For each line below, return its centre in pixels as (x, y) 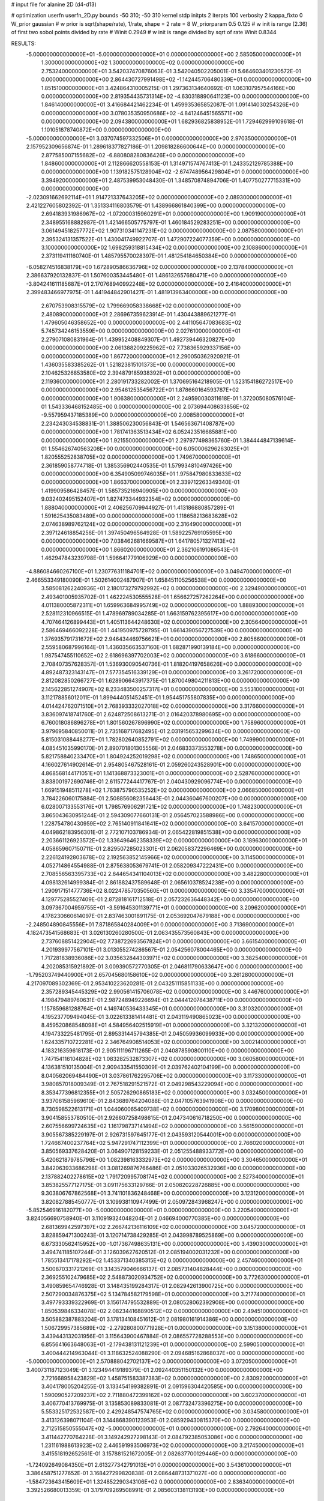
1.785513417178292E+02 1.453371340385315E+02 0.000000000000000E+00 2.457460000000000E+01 (172, 1260)
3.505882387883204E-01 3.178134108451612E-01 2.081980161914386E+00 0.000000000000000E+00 (169, 1319)
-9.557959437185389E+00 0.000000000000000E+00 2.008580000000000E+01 (143, 415)
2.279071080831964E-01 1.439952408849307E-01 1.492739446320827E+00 (138, 339)
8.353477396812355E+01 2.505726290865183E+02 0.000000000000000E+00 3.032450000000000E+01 (174, 1092)
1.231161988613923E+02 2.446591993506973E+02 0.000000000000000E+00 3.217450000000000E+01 (172, 1445)
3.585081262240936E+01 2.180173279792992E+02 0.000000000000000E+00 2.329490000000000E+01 (174, 588)
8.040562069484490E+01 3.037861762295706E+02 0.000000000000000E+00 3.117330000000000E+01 (174, 1075)
